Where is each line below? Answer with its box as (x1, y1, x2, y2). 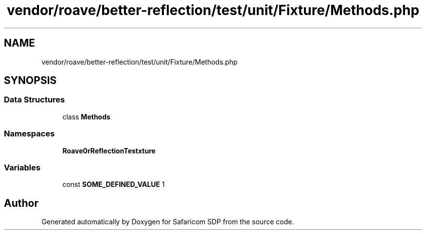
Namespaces (4, 129, 55, 139)
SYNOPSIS (4, 74, 57, 87)
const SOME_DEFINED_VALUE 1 (62, 180, 165, 189)
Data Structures (4, 95, 65, 105)
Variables (4, 162, 41, 172)
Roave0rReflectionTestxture (62, 146, 156, 155)
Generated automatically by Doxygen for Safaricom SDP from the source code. (41, 217, 294, 226)
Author (4, 197, 38, 209)
